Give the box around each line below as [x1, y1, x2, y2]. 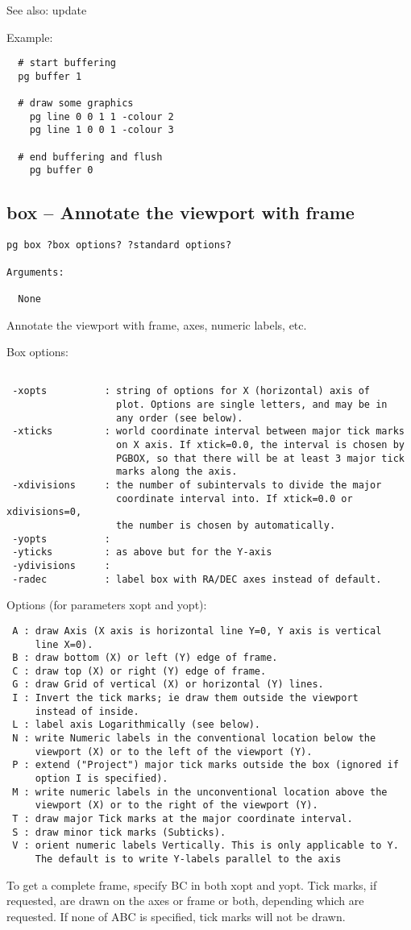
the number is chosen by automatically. [116, 519, 336, 531]
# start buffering [18, 57, 117, 69]
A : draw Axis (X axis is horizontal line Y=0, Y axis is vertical [12, 625, 382, 637]
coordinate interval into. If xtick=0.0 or [116, 492, 353, 504]
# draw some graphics [18, 98, 134, 110]
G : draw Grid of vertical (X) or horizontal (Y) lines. [12, 679, 324, 691]
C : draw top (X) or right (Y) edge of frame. [12, 665, 267, 677]
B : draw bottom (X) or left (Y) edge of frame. [12, 652, 278, 664]
